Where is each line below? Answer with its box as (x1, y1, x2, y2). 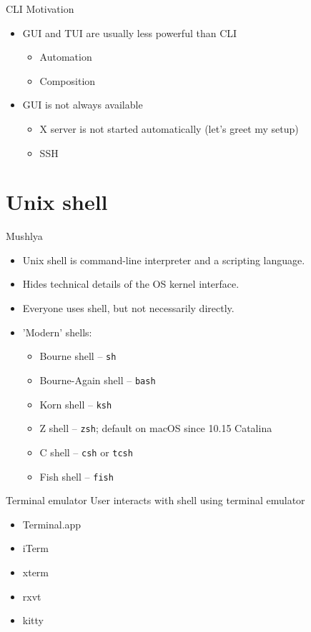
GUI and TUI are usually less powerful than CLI (22, 25, 237, 40)
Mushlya (6, 229, 43, 244)
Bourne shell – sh (39, 348, 117, 363)
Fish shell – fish (39, 468, 114, 483)
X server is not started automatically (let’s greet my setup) (39, 121, 299, 136)
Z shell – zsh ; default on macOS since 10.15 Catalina (39, 421, 272, 436)
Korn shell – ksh (39, 396, 112, 411)
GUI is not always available (22, 97, 143, 112)
